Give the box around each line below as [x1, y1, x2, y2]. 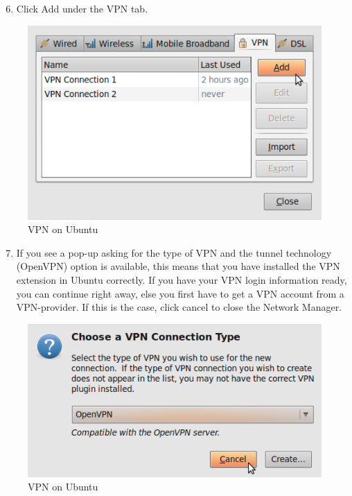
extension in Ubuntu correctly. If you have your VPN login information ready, [16, 272, 347, 287]
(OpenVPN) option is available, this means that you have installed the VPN [16, 259, 340, 273]
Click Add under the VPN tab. [16, 1, 148, 15]
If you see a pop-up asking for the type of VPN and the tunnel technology [16, 245, 332, 259]
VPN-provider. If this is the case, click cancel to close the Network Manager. [16, 300, 342, 314]
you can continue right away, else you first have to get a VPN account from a [16, 286, 344, 300]
